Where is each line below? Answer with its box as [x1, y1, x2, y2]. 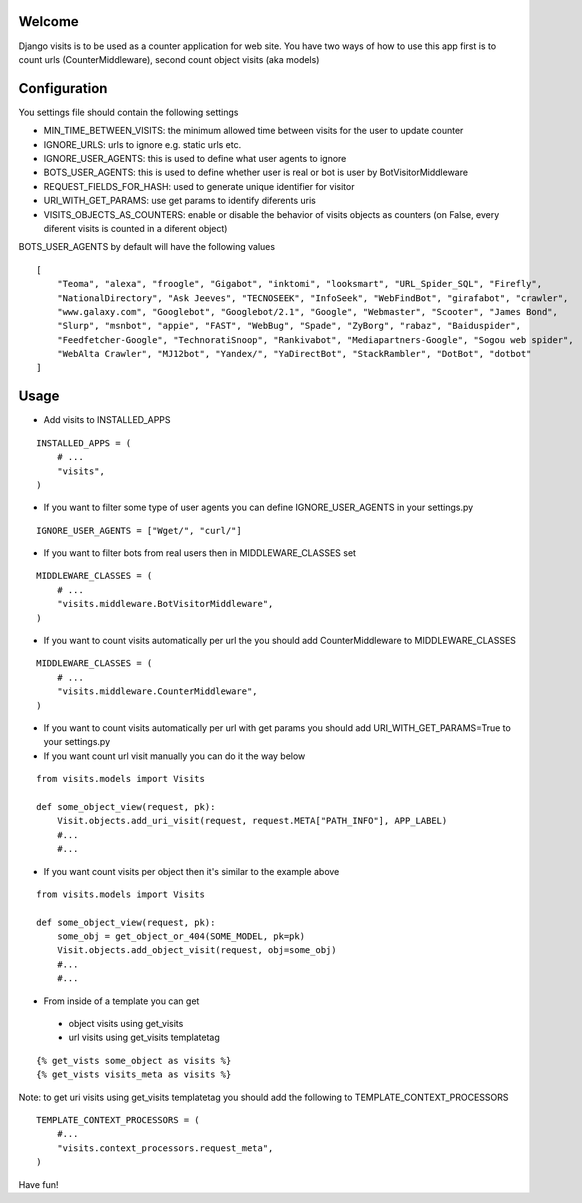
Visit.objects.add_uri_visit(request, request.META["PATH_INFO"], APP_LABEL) [56, 815, 448, 827]
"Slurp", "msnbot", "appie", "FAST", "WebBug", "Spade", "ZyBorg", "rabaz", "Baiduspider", [56, 320, 522, 332]
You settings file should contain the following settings [18, 106, 239, 118]
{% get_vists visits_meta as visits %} [36, 1069, 232, 1080]
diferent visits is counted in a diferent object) [43, 222, 228, 234]
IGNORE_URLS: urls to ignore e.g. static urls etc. [43, 138, 242, 150]
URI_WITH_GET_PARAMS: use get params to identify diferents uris [43, 195, 317, 207]
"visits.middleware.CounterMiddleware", [56, 686, 259, 697]
